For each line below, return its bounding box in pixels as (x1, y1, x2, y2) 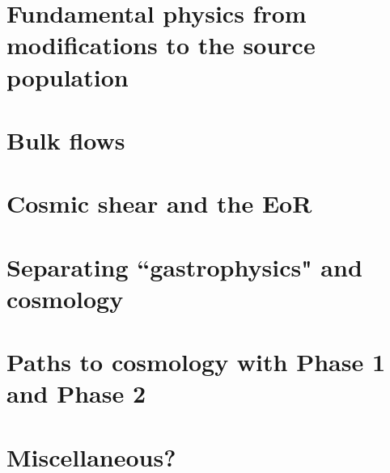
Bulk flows (6, 123, 125, 156)
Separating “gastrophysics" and (6, 250, 362, 283)
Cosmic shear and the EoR (6, 187, 312, 220)
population (6, 60, 129, 93)
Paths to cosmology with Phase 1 (6, 345, 386, 378)
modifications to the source (6, 28, 316, 61)
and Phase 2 (6, 377, 146, 410)
